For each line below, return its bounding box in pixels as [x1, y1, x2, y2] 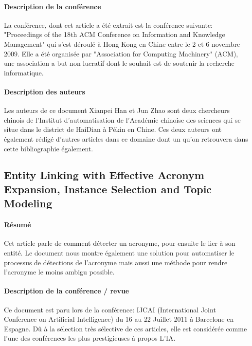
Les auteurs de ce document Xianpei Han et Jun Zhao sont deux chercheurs [4, 105, 230, 115]
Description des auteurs [4, 86, 85, 96]
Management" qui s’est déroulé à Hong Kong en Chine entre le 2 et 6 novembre [4, 38, 240, 49]
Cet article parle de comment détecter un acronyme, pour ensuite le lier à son [4, 238, 235, 248]
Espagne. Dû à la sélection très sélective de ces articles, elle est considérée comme [4, 323, 247, 333]
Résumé [4, 219, 31, 230]
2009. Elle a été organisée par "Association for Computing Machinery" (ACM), [4, 48, 238, 58]
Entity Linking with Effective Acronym [4, 167, 204, 182]
